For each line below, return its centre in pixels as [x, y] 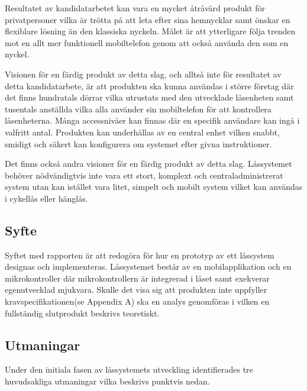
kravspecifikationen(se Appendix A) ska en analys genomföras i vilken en [137, 301]
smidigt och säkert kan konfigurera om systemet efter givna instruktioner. [138, 143]
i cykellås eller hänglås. [46, 198]
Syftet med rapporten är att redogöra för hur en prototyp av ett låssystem [140, 255]
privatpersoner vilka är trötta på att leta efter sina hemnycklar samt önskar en [148, 19]
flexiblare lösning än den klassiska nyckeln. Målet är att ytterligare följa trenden [150, 31]
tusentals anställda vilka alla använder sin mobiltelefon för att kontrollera [138, 109]
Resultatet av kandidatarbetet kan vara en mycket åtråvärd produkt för [135, 8]
